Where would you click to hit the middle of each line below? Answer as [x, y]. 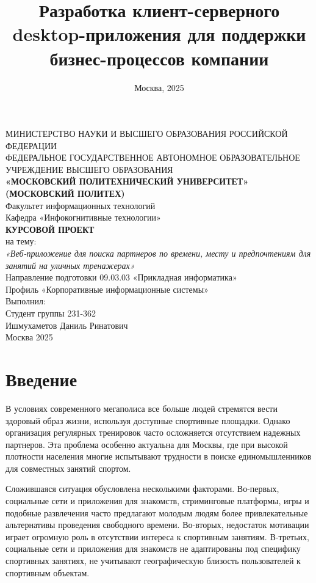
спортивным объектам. [48, 572]
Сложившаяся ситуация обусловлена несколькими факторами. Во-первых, [142, 489]
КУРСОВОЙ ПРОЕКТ [50, 229]
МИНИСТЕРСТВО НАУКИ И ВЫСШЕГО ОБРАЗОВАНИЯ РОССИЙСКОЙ [147, 134]
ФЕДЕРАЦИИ [31, 145]
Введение [41, 379]
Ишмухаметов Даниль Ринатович [67, 325]
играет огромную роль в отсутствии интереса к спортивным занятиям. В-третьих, [157, 536]
